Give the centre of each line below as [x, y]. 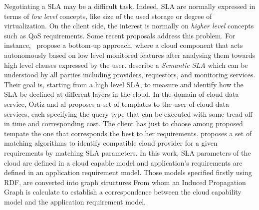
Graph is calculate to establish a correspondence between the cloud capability [123, 192]
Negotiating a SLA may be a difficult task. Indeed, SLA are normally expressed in [130, 6]
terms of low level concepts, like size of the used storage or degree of [108, 16]
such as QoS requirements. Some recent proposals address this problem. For [120, 35]
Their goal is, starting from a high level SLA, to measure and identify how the [124, 84]
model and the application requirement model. [75, 201]
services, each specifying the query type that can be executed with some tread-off [128, 113]
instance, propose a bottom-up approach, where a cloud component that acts [124, 45]
